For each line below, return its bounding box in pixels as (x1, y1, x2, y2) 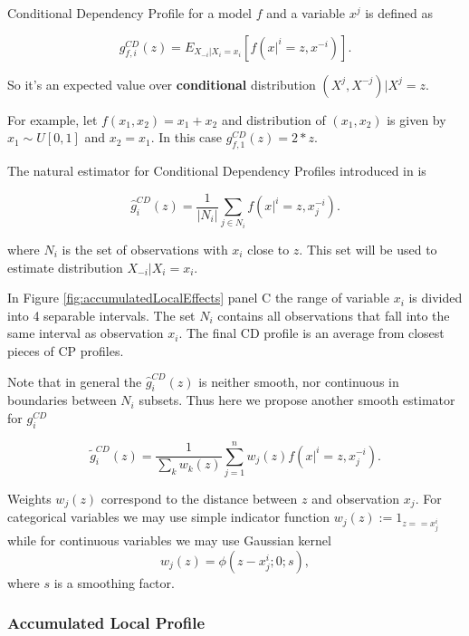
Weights (7, 488, 52, 507)
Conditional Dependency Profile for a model (7, 4, 253, 22)
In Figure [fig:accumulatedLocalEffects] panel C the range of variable (7, 288, 389, 307)
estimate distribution (7, 257, 123, 276)
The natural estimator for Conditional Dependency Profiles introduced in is (7, 160, 426, 179)
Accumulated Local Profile (7, 612, 206, 634)
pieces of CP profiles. (7, 341, 124, 360)
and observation (311, 488, 400, 507)
